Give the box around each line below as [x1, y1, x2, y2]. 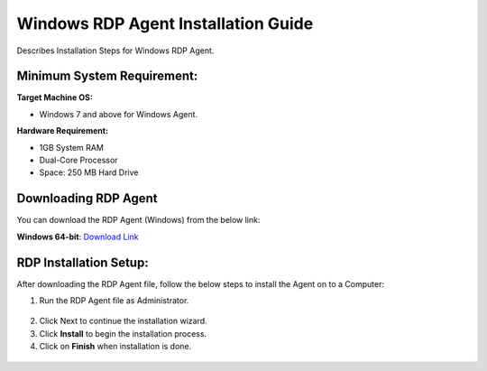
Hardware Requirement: [16, 125, 108, 136]
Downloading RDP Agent [16, 190, 158, 207]
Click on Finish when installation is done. [39, 341, 192, 352]
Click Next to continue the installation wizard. [39, 316, 207, 327]
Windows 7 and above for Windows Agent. [39, 108, 198, 119]
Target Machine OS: [16, 92, 94, 103]
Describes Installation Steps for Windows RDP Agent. [16, 45, 215, 56]
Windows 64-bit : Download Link [16, 231, 139, 242]
